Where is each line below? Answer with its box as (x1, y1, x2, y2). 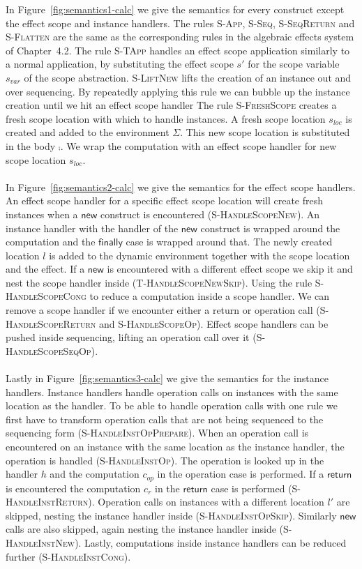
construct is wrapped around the (200, 220, 340, 235)
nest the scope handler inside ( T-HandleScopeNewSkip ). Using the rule (6, 275, 312, 289)
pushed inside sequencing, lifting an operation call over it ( (6, 330, 257, 344)
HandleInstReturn (6, 494, 89, 509)
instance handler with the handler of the (6, 220, 179, 235)
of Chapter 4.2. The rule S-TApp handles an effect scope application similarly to (6, 43, 350, 57)
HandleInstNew (6, 536, 75, 550)
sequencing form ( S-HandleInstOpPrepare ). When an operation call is (6, 425, 309, 440)
